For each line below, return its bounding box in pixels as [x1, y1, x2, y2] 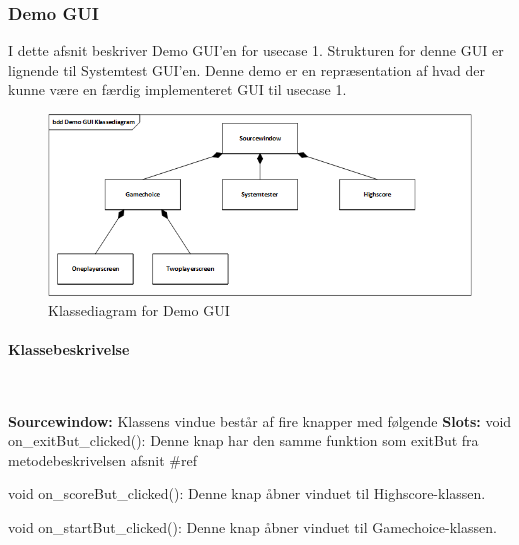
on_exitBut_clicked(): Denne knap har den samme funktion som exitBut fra [8, 430, 479, 451]
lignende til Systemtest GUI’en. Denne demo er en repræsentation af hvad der [8, 59, 486, 80]
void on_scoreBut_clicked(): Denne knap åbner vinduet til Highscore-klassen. [8, 483, 486, 504]
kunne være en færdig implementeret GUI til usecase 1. [8, 79, 347, 100]
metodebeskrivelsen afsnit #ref [8, 449, 197, 470]
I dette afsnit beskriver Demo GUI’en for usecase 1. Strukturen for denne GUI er [8, 40, 504, 61]
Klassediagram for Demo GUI [48, 299, 230, 320]
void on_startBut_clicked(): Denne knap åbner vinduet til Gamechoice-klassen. [8, 517, 497, 538]
